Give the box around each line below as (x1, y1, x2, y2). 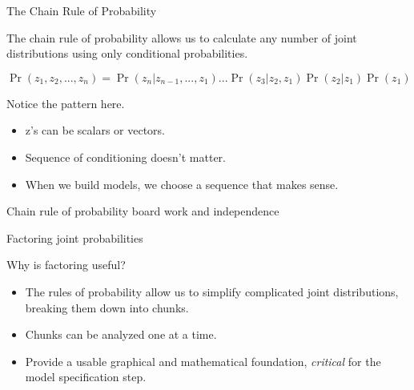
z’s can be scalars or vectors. (25, 122, 166, 139)
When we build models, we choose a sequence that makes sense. (25, 175, 339, 192)
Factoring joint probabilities (6, 229, 143, 246)
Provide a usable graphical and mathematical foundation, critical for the (25, 352, 381, 369)
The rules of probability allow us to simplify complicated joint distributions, (25, 283, 399, 300)
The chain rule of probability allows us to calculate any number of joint (6, 29, 357, 46)
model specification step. (25, 368, 147, 385)
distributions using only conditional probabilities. (6, 45, 248, 62)
